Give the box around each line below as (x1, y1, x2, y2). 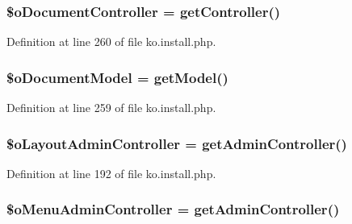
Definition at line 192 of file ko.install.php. (6, 164, 216, 181)
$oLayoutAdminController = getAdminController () (6, 133, 347, 153)
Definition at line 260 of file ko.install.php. (6, 33, 216, 50)
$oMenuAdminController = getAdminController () (6, 199, 340, 219)
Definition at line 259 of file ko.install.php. (6, 99, 216, 116)
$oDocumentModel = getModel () (6, 67, 228, 87)
